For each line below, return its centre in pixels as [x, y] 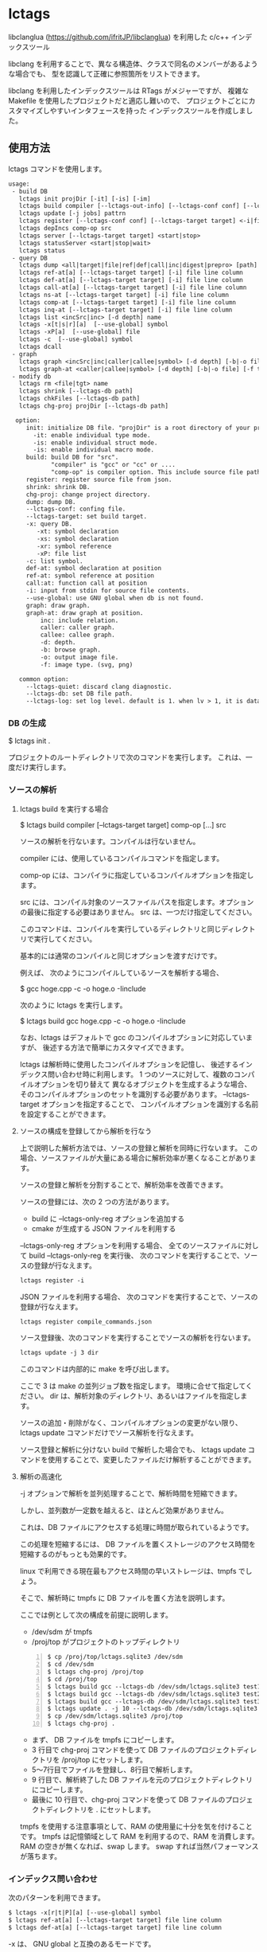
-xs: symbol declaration [78, 538]
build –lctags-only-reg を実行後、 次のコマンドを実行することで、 [136, 1255]
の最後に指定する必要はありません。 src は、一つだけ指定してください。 [138, 912]
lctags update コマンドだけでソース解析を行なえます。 [109, 1433]
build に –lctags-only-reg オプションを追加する [108, 1219]
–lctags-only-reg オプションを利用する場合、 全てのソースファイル [129, 1245]
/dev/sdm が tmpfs [62, 1632]
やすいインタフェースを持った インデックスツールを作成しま [148, 110]
